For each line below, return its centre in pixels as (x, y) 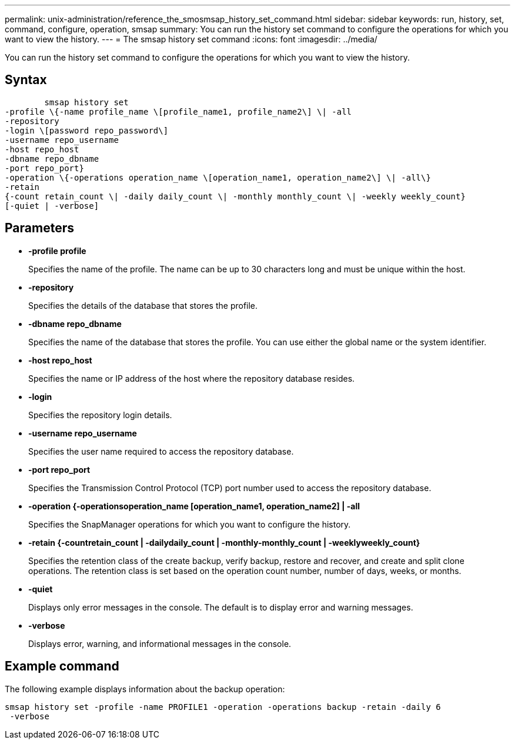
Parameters (39, 228)
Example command (62, 666)
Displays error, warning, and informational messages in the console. (160, 643)
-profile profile (57, 251)
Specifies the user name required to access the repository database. (161, 451)
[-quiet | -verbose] (52, 206)
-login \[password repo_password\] (87, 130)
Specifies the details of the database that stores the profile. (143, 305)
